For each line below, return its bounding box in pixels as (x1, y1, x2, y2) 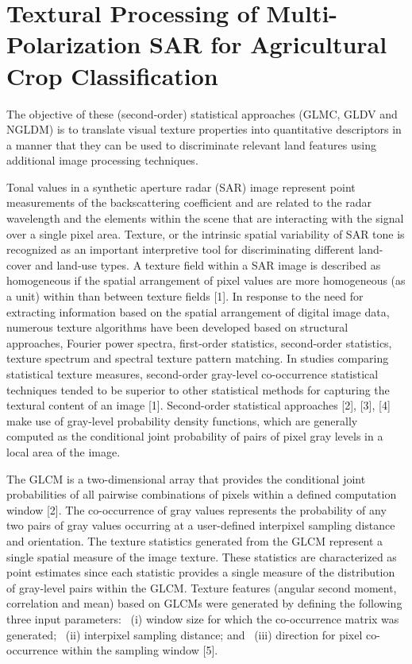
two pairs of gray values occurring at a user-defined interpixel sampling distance (6, 517, 395, 534)
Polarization (6, 28, 141, 60)
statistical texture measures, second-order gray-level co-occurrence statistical (6, 366, 379, 382)
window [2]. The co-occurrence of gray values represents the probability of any (6, 501, 387, 518)
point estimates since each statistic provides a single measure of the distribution (6, 564, 395, 581)
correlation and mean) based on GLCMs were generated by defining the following (6, 595, 402, 612)
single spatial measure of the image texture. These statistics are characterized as (6, 548, 397, 565)
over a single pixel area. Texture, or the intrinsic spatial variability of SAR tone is (6, 225, 405, 242)
